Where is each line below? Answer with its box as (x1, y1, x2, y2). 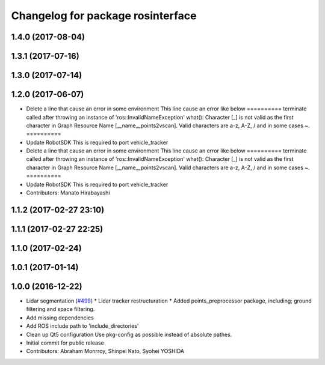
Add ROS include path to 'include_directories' (26, 322, 139, 330)
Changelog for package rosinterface (11, 9, 197, 22)
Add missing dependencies (26, 314, 94, 321)
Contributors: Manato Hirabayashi (26, 189, 111, 196)
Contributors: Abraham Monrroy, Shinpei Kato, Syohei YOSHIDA (26, 348, 185, 355)
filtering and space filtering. (26, 306, 95, 313)
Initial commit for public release (26, 339, 105, 346)
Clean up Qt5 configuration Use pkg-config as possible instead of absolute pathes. (26, 331, 232, 338)
